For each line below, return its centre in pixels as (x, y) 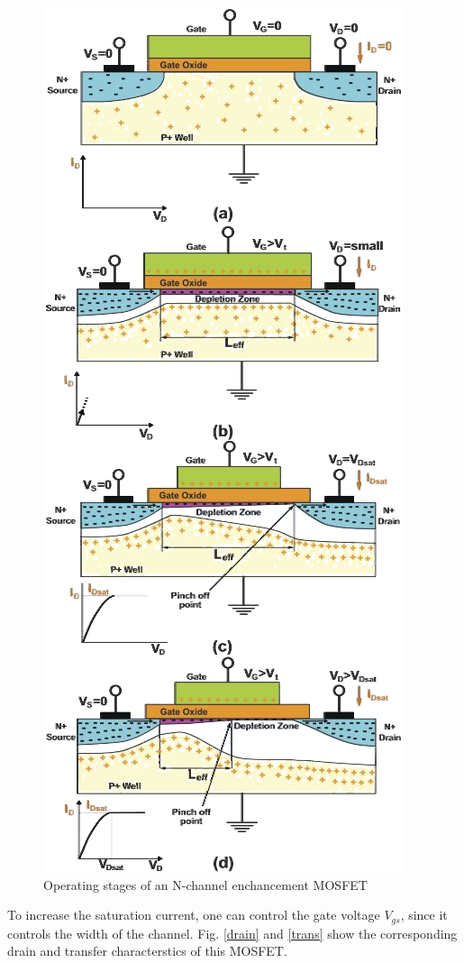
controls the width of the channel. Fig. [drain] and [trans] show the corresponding (232, 933)
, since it (424, 915)
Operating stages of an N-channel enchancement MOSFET (205, 884)
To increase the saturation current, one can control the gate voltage (194, 915)
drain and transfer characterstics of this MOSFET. (147, 951)
